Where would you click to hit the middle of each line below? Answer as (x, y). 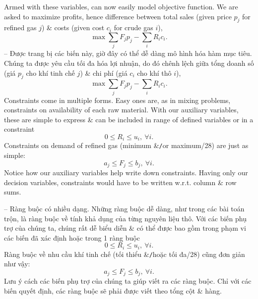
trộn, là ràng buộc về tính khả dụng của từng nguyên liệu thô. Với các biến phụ (125, 218)
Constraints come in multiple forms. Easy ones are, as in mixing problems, (117, 100)
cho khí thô (154, 73)
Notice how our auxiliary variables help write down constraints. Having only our (126, 173)
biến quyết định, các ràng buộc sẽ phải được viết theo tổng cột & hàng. (113, 291)
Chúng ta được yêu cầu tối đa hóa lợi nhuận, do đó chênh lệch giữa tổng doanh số (129, 63)
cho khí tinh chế (50, 73)
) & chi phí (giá (104, 73)
